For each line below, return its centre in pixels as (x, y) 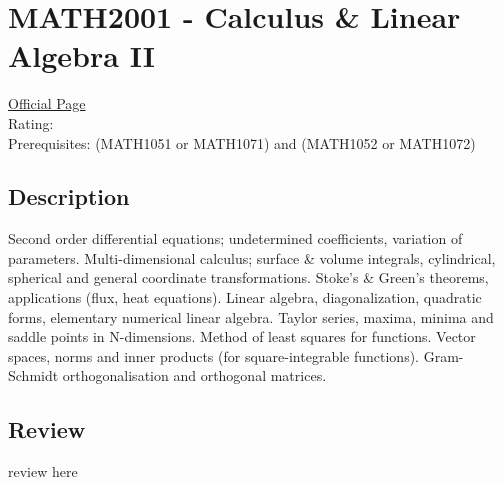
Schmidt (33, 375)
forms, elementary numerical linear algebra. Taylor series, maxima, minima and (251, 316)
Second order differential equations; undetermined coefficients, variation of (235, 238)
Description (69, 196)
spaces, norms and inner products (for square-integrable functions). (214, 355)
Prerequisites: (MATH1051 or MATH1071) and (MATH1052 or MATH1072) (242, 142)
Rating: (31, 122)
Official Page (47, 103)
